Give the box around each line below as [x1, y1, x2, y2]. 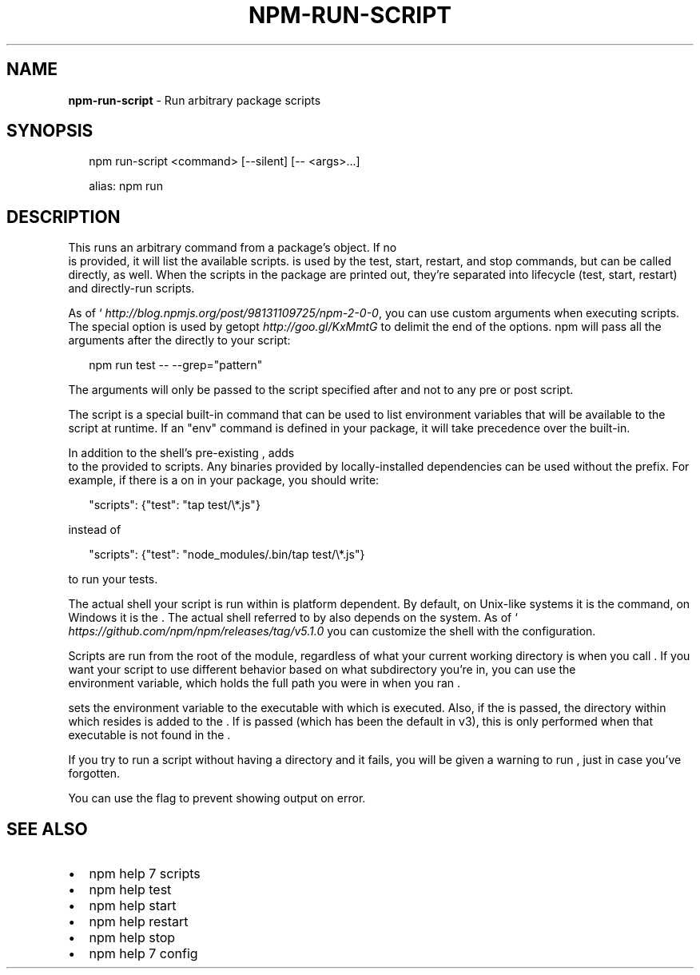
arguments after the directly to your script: [68, 333, 291, 348]
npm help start [89, 897, 177, 914]
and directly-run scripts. [68, 281, 195, 296]
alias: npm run [89, 179, 163, 193]
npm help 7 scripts [89, 866, 201, 882]
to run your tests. [68, 572, 158, 587]
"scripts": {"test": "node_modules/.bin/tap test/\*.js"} [89, 547, 365, 562]
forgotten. [68, 766, 121, 781]
